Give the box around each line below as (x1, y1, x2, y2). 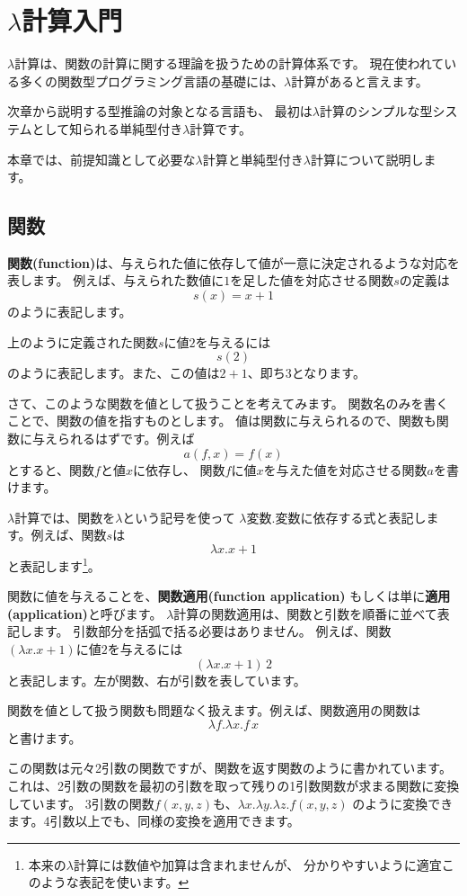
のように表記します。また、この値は (7, 363, 220, 382)
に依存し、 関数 (132, 460, 225, 479)
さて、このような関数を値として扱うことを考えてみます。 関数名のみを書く (7, 393, 449, 412)
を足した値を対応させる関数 (230, 271, 394, 290)
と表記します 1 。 (7, 554, 101, 575)
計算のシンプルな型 (320, 102, 433, 121)
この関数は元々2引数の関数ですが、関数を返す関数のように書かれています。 (7, 758, 452, 777)
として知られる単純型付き (31, 119, 183, 138)
